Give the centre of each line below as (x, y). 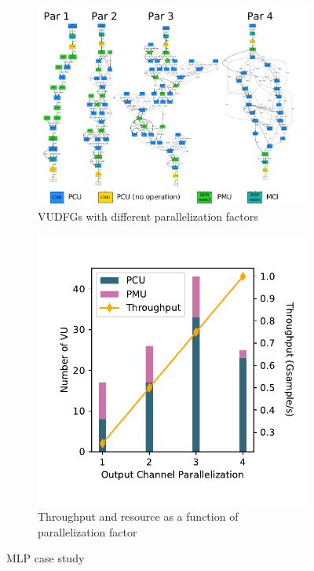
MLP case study (46, 558)
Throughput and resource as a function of (138, 516)
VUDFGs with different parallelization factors (148, 216)
